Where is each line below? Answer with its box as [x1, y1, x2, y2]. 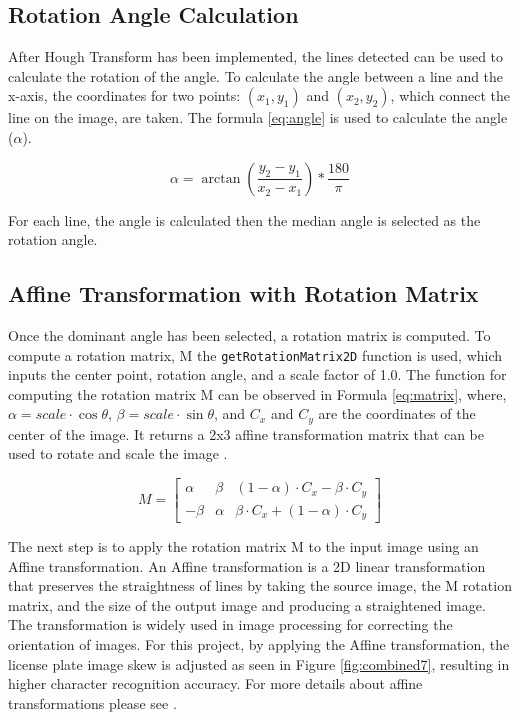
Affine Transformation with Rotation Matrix [8, 278, 479, 309]
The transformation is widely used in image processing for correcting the [8, 614, 453, 635]
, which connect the [390, 85, 510, 106]
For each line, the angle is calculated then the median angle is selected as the [8, 209, 481, 230]
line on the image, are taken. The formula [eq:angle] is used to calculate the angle [8, 107, 508, 128]
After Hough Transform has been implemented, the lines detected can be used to [8, 46, 504, 67]
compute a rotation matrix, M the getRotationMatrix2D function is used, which [8, 344, 503, 365]
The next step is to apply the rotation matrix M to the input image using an [8, 536, 479, 557]
